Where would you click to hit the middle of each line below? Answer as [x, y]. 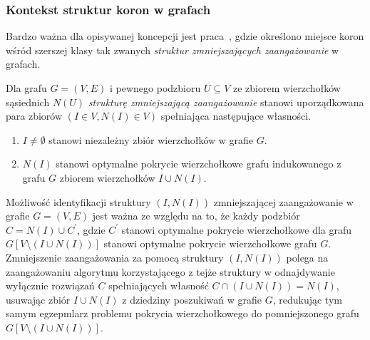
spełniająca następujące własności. [236, 116]
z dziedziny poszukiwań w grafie [192, 299]
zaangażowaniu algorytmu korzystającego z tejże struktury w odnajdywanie [170, 271]
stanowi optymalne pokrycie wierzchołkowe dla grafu [237, 229]
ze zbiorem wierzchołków [287, 88]
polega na [307, 257]
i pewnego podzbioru [155, 88]
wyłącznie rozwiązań [50, 285]
